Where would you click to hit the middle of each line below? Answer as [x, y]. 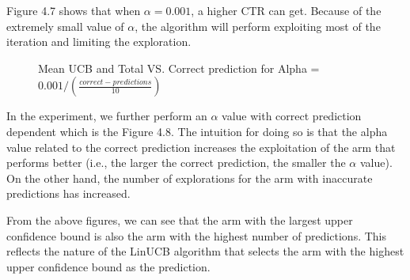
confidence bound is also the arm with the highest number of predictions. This [197, 235]
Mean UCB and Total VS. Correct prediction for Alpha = [179, 68]
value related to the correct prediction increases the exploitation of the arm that [201, 147]
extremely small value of [65, 26]
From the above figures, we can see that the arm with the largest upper [180, 219]
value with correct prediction [292, 116]
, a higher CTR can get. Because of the [286, 10]
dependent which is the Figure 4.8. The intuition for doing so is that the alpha [197, 131]
